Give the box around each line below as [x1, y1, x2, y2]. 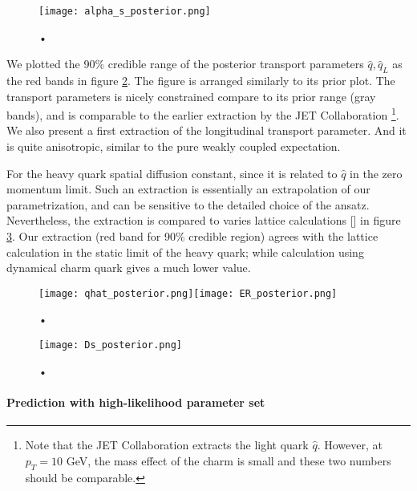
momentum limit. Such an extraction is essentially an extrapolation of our [6, 181, 370, 197]
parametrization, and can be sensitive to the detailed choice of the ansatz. [6, 196, 370, 213]
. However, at [317, 436, 383, 453]
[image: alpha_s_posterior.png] [38, 6, 211, 17]
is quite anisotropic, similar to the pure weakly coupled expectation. [6, 138, 341, 155]
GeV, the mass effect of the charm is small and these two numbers [66, 452, 391, 469]
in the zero [350, 164, 403, 181]
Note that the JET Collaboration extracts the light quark [25, 436, 309, 453]
